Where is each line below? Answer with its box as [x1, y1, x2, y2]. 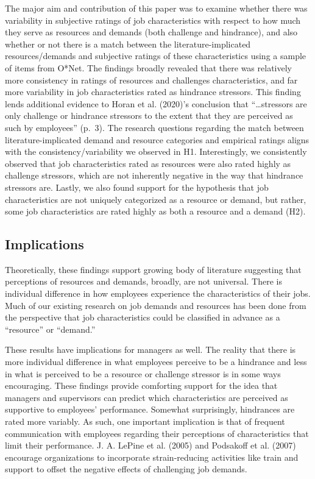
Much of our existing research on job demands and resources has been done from [5, 299, 306, 311]
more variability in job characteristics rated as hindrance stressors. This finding [5, 85, 301, 98]
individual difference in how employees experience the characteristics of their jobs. [5, 287, 311, 300]
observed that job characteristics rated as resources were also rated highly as [5, 157, 291, 169]
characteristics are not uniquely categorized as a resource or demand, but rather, [5, 193, 306, 205]
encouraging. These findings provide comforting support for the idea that [5, 379, 278, 392]
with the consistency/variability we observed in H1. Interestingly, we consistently [5, 145, 307, 158]
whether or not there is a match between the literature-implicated [5, 37, 251, 50]
